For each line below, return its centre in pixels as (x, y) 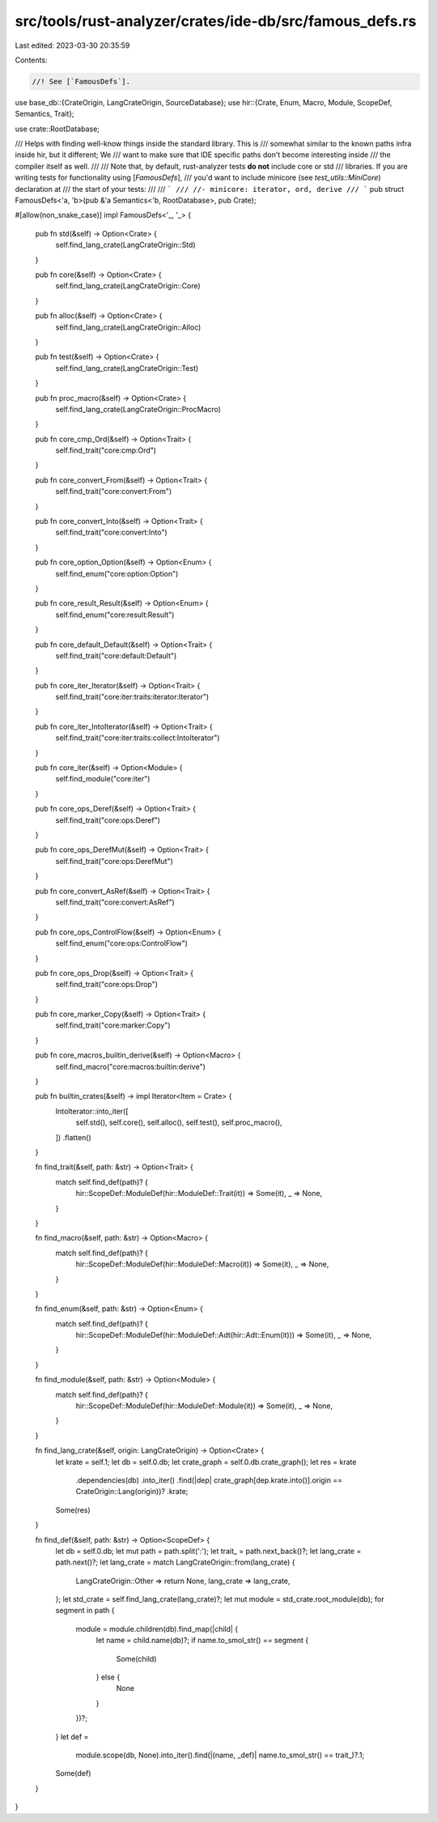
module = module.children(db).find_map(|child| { (157, 1628)
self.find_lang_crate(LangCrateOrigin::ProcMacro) (138, 409)
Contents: (31, 60)
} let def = (72, 1736)
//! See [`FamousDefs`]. (81, 81)
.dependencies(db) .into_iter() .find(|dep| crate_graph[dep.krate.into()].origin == (209, 1480)
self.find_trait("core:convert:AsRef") (115, 902)
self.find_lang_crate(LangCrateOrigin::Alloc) (128, 327)
